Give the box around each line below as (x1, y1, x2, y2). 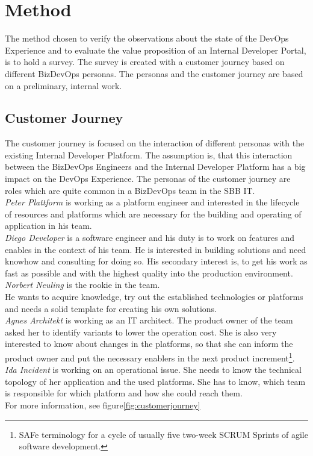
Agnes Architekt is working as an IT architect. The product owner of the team (5, 314, 293, 326)
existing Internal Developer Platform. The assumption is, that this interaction (5, 148, 293, 161)
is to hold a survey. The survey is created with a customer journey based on (5, 55, 285, 68)
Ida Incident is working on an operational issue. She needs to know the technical (5, 363, 302, 376)
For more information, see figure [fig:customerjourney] (5, 399, 200, 411)
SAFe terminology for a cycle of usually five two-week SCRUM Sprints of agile (19, 428, 308, 440)
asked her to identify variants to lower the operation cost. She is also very (5, 325, 277, 338)
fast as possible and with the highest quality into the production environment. (5, 266, 293, 279)
